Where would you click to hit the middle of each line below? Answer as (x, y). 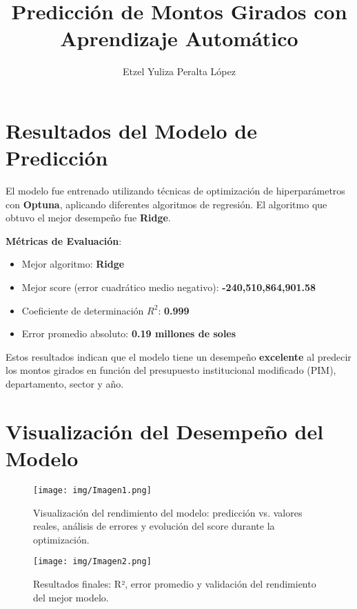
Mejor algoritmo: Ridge (73, 264)
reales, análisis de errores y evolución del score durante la (154, 526)
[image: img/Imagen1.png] (92, 490)
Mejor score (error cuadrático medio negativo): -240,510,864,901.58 (169, 287)
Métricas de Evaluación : (64, 240)
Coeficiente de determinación (83, 310)
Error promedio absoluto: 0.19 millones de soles (129, 333)
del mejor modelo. (71, 597)
